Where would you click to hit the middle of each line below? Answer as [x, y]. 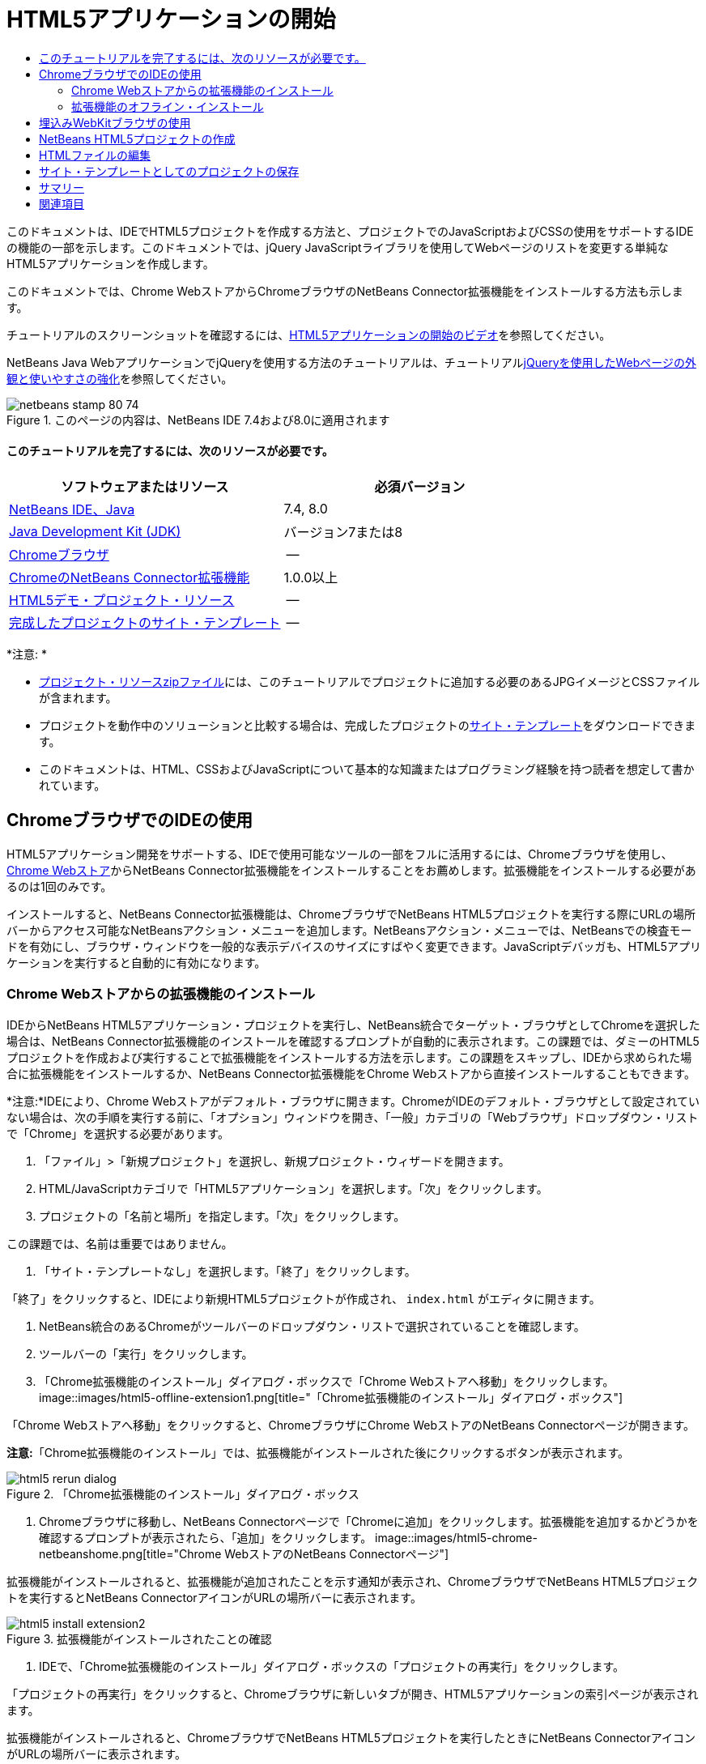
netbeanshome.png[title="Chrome [130, 1553]
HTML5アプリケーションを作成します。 [111, 263]
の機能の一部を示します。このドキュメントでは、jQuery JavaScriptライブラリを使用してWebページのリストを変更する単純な [338, 247]
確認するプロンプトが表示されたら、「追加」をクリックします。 [206, 1537]
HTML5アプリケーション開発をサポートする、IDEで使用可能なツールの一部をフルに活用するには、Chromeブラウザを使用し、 [340, 854]
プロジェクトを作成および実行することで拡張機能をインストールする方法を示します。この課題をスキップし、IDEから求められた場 [349, 1057]
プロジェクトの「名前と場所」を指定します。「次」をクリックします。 [222, 1216]
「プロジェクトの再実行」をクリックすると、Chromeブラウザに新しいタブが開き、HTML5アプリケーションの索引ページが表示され [353, 1694]
